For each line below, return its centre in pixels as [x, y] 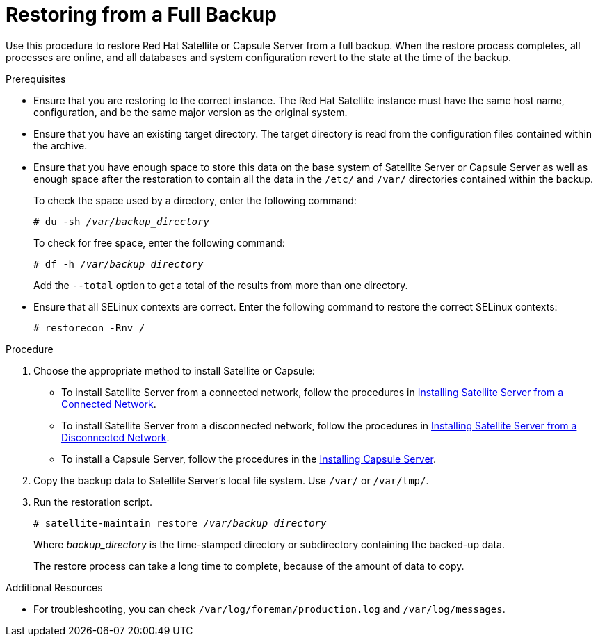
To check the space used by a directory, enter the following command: [195, 200]
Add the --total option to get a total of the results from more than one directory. [221, 285]
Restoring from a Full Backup [141, 15]
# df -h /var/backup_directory [119, 264]
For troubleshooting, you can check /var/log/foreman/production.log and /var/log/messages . [269, 609]
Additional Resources [54, 587]
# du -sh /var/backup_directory [121, 221]
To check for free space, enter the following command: [159, 242]
